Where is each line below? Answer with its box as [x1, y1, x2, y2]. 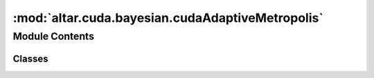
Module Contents [12, 30, 95, 42]
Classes [12, 53, 48, 64]
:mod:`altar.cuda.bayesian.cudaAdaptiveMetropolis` [12, 10, 323, 25]
